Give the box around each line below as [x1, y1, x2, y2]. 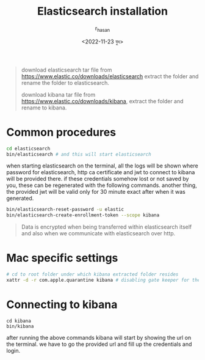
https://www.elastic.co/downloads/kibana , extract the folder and [21, 97, 184, 105]
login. [6, 347, 21, 354]
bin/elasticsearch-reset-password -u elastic [6, 207, 124, 213]
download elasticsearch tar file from [21, 66, 112, 73]
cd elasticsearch [6, 145, 51, 152]
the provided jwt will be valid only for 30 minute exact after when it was [6, 188, 186, 196]
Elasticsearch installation [37, 4, 168, 18]
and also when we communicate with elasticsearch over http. [21, 230, 176, 237]
